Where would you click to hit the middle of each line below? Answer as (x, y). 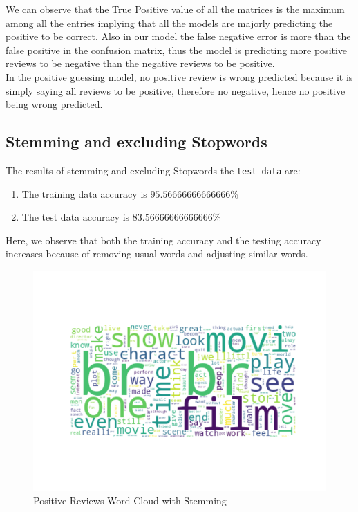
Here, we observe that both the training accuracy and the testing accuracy (163, 240)
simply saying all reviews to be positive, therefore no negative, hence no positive (176, 90)
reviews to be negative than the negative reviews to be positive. (140, 63)
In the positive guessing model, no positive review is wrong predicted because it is (179, 76)
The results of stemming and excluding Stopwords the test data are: (153, 170)
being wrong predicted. (54, 104)
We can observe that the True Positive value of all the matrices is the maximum (175, 9)
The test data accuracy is (76, 217)
